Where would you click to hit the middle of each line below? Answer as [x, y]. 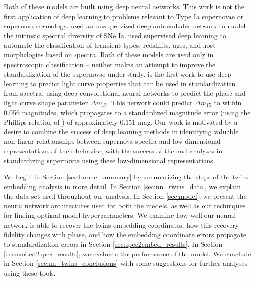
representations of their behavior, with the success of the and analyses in [113, 150]
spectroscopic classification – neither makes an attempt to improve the [110, 64]
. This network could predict [150, 102]
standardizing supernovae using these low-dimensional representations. [110, 160]
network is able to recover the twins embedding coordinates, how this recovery [122, 225]
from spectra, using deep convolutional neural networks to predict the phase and [125, 93]
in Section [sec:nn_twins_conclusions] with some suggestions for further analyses [126, 263]
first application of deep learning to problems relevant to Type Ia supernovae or [124, 16]
